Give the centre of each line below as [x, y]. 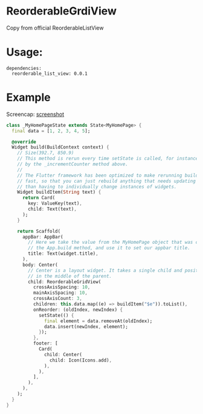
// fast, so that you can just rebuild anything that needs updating [107, 181]
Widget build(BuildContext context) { [61, 147]
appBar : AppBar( [43, 237]
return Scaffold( [39, 231]
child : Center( [63, 354]
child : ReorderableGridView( [65, 282]
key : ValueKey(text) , [55, 203]
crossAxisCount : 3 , [58, 299]
